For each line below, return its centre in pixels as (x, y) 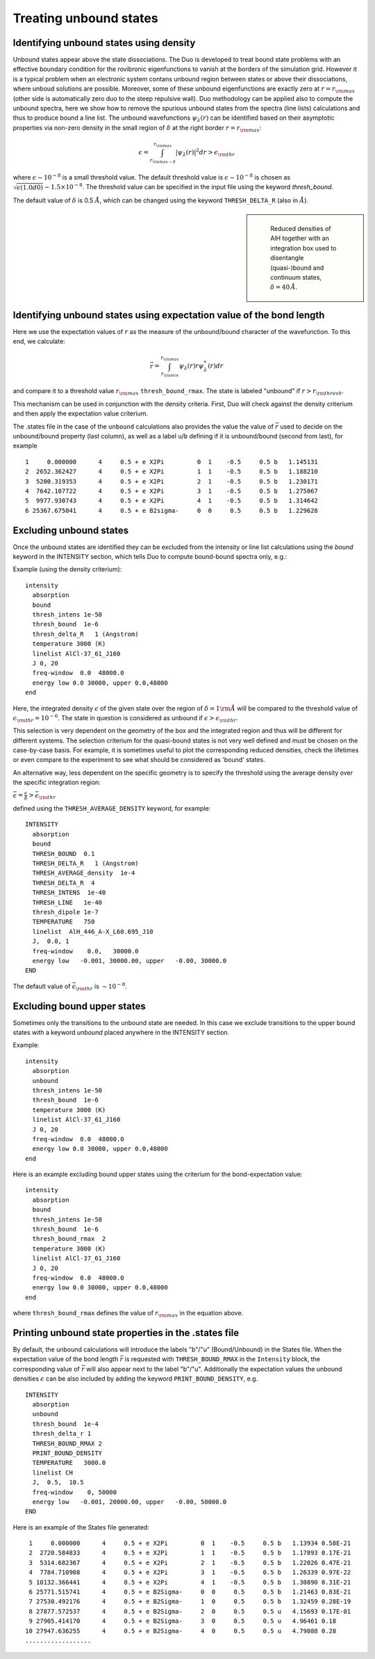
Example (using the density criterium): (67, 569)
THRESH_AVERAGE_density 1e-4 (84, 873)
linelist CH (52, 1473)
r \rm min (170, 375)
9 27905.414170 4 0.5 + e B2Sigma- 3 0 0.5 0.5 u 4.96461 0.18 (183, 1621)
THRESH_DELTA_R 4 (64, 883)
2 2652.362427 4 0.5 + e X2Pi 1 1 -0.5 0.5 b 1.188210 (172, 472)
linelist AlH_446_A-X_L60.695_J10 (93, 931)
